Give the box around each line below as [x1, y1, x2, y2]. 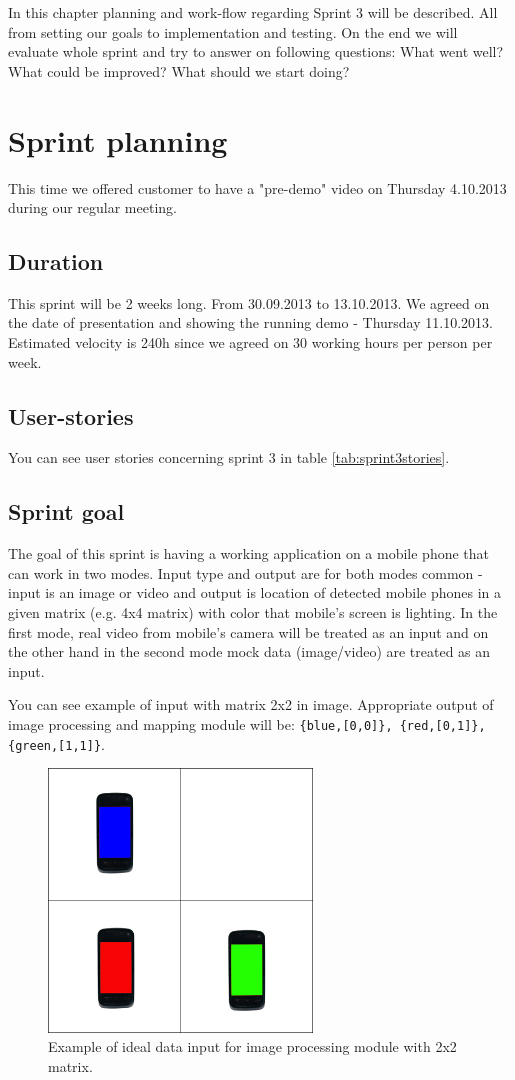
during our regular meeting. [8, 197, 177, 218]
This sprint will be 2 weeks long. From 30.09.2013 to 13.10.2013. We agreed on [8, 292, 490, 313]
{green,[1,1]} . [8, 733, 105, 754]
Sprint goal [8, 496, 125, 527]
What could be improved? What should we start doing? [8, 60, 350, 81]
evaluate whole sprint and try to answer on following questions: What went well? [8, 41, 504, 62]
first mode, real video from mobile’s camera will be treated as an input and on [8, 621, 489, 642]
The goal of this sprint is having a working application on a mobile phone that [8, 543, 490, 564]
